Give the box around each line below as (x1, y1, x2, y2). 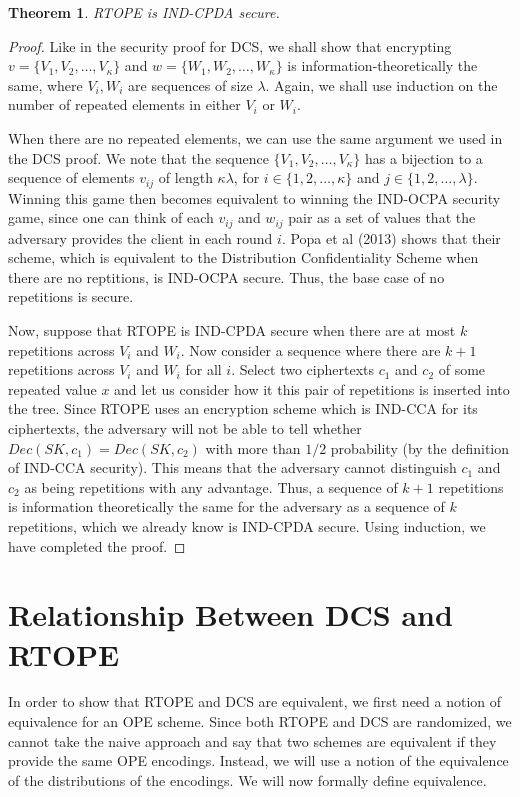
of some (438, 359, 486, 380)
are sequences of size (128, 74, 253, 95)
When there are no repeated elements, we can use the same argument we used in (8, 127, 503, 148)
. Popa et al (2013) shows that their (281, 227, 501, 248)
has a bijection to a (364, 147, 483, 168)
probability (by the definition (330, 437, 510, 458)
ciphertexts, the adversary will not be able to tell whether (8, 418, 362, 438)
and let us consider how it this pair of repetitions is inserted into (114, 378, 510, 399)
